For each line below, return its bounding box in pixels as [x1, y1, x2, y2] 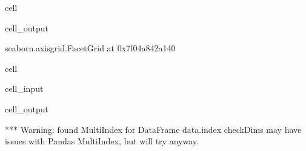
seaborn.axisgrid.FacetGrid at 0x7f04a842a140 [5, 42, 176, 54]
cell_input [5, 82, 44, 95]
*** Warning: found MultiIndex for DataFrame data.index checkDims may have [5, 123, 302, 135]
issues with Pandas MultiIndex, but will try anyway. [5, 135, 199, 147]
